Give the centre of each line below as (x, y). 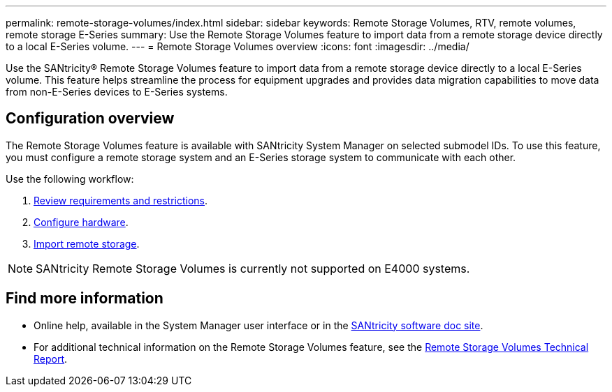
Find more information (85, 299)
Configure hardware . (81, 222)
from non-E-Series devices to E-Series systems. (117, 92)
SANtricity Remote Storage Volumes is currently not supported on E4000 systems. (253, 268)
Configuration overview (90, 119)
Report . (51, 359)
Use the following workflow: (70, 179)
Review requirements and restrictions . (121, 200)
